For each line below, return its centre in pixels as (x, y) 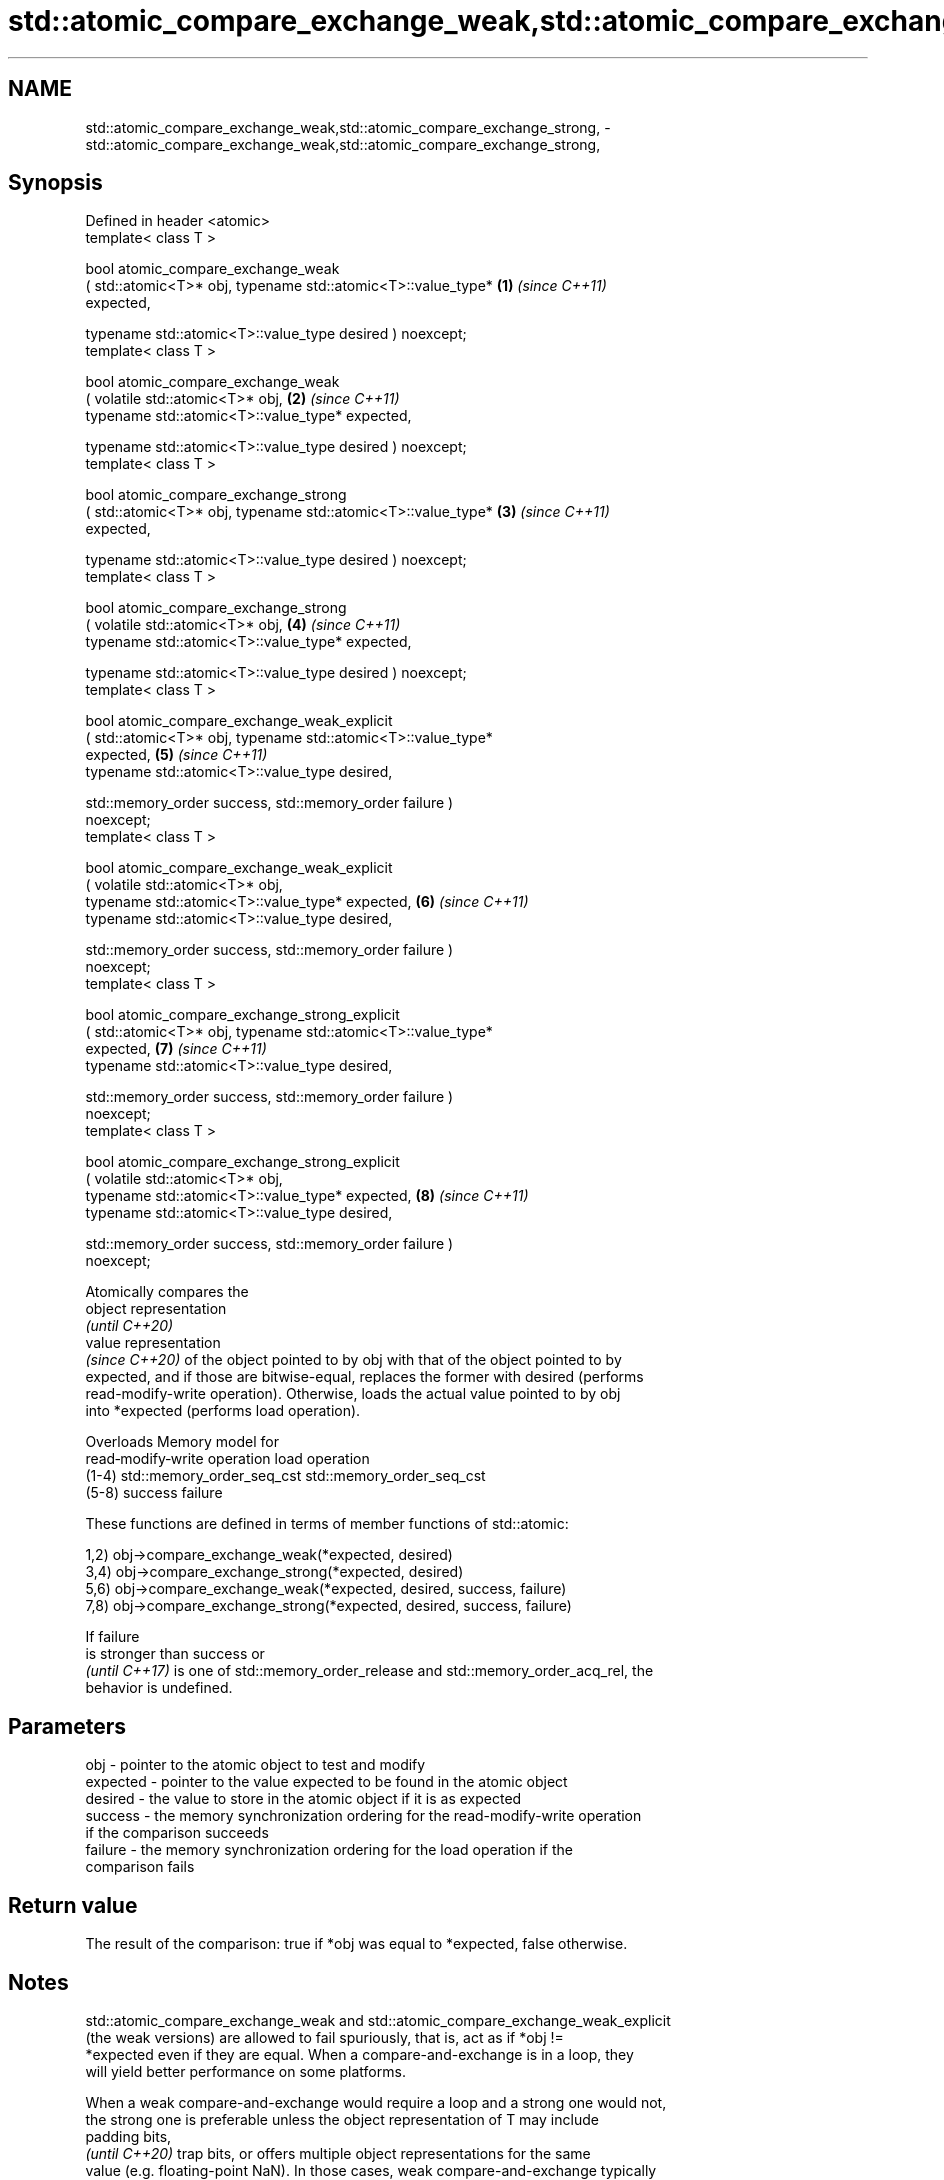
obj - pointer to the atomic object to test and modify (255, 1765)
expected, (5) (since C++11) (176, 755)
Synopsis (55, 183)
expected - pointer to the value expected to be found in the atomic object (326, 1782)
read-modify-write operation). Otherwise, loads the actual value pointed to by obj (353, 1394)
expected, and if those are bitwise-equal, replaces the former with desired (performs (364, 1377)
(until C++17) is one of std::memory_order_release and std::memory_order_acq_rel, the (369, 1671)
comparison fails (140, 1867)
